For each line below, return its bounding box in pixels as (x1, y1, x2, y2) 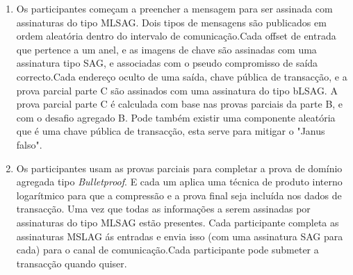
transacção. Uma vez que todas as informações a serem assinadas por (16, 201, 311, 216)
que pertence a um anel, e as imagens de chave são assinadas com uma (16, 42, 317, 56)
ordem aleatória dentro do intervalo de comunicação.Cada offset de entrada (16, 28, 336, 43)
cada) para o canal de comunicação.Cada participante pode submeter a (16, 242, 319, 257)
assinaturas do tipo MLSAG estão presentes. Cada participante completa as (16, 215, 339, 229)
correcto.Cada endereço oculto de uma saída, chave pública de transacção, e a (16, 69, 347, 83)
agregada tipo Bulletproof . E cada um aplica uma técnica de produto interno (16, 174, 343, 189)
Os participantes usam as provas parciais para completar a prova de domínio (16, 160, 343, 175)
